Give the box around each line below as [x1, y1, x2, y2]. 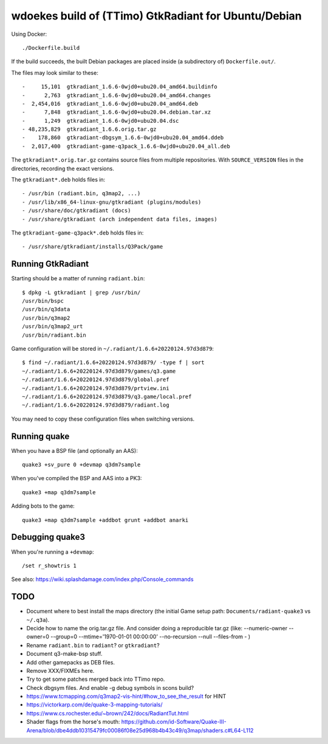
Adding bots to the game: [11, 502, 75, 510]
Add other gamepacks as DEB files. [26, 658, 115, 666]
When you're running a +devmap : [11, 548, 94, 556]
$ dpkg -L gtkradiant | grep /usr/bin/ [22, 289, 141, 296]
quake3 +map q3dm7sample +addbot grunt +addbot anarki [22, 517, 189, 523]
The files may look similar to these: [11, 69, 98, 76]
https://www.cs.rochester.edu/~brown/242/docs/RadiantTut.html [26, 709, 189, 717]
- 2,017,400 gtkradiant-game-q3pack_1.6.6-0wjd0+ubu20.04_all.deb [22, 143, 230, 150]
